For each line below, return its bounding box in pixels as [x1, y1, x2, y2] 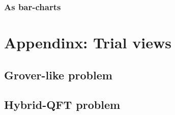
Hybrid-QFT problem [4, 97, 121, 112]
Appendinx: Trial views [4, 32, 171, 53]
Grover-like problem [4, 67, 112, 82]
